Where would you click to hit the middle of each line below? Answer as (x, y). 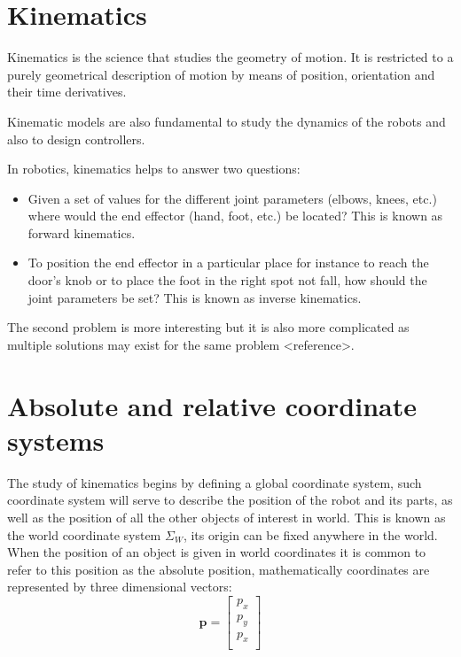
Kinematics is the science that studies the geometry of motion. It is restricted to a (230, 57)
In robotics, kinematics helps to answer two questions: (154, 169)
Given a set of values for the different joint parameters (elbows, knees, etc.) (232, 198)
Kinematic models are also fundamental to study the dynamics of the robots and (227, 121)
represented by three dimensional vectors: (120, 587)
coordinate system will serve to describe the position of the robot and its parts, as (230, 500)
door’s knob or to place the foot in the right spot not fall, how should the (227, 280)
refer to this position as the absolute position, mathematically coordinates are (219, 569)
